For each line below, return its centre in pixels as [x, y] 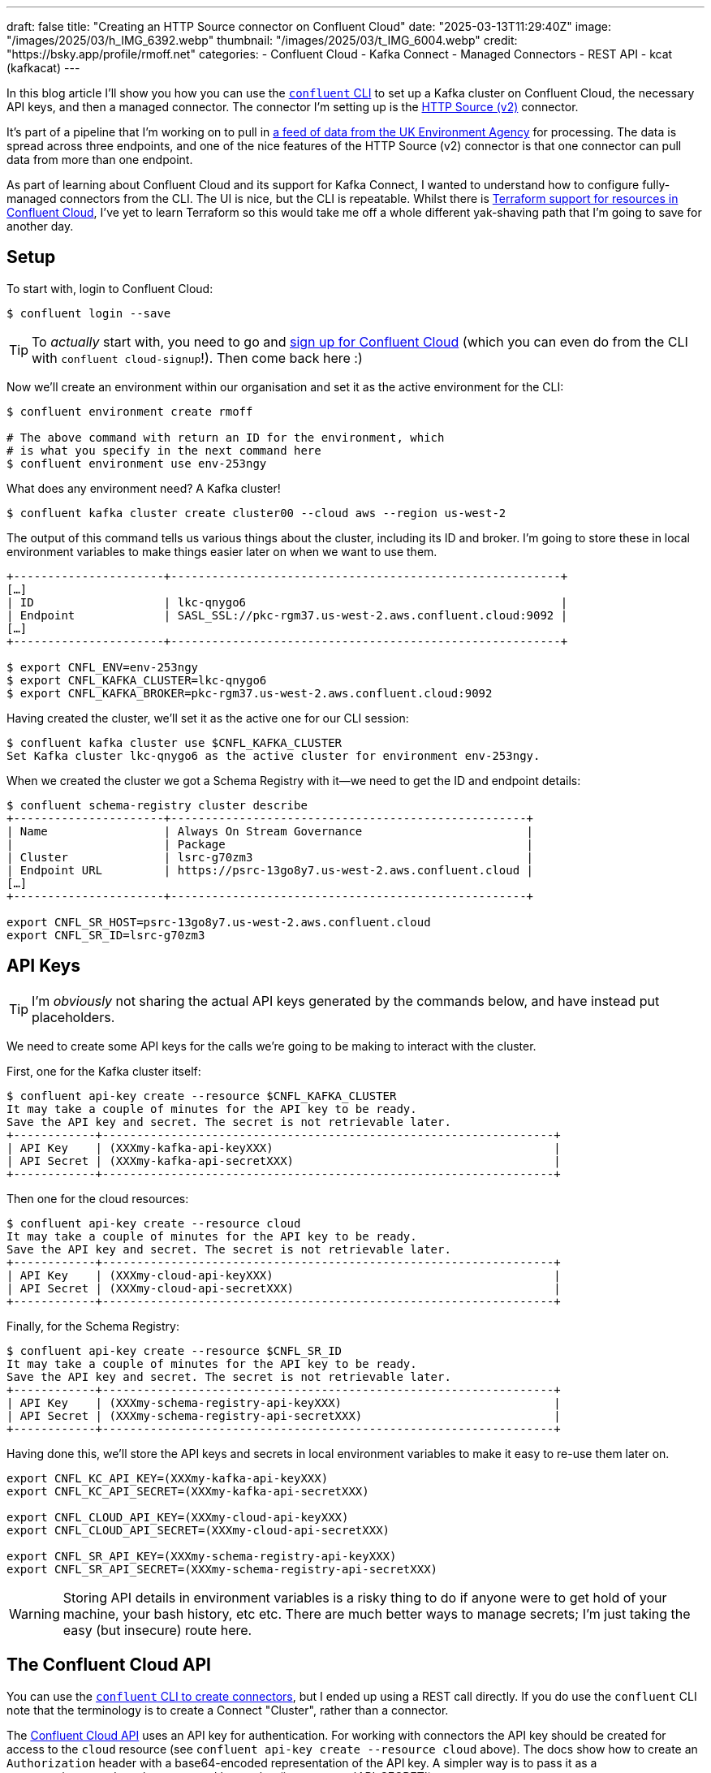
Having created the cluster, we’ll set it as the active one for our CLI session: [208, 718]
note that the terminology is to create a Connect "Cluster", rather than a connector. [228, 1710]
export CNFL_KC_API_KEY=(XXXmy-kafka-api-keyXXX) [168, 1478]
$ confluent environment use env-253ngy [137, 463]
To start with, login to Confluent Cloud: [110, 288]
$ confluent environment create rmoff [130, 411]
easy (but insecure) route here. [157, 1630]
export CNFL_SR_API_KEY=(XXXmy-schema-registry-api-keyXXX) [202, 1556]
